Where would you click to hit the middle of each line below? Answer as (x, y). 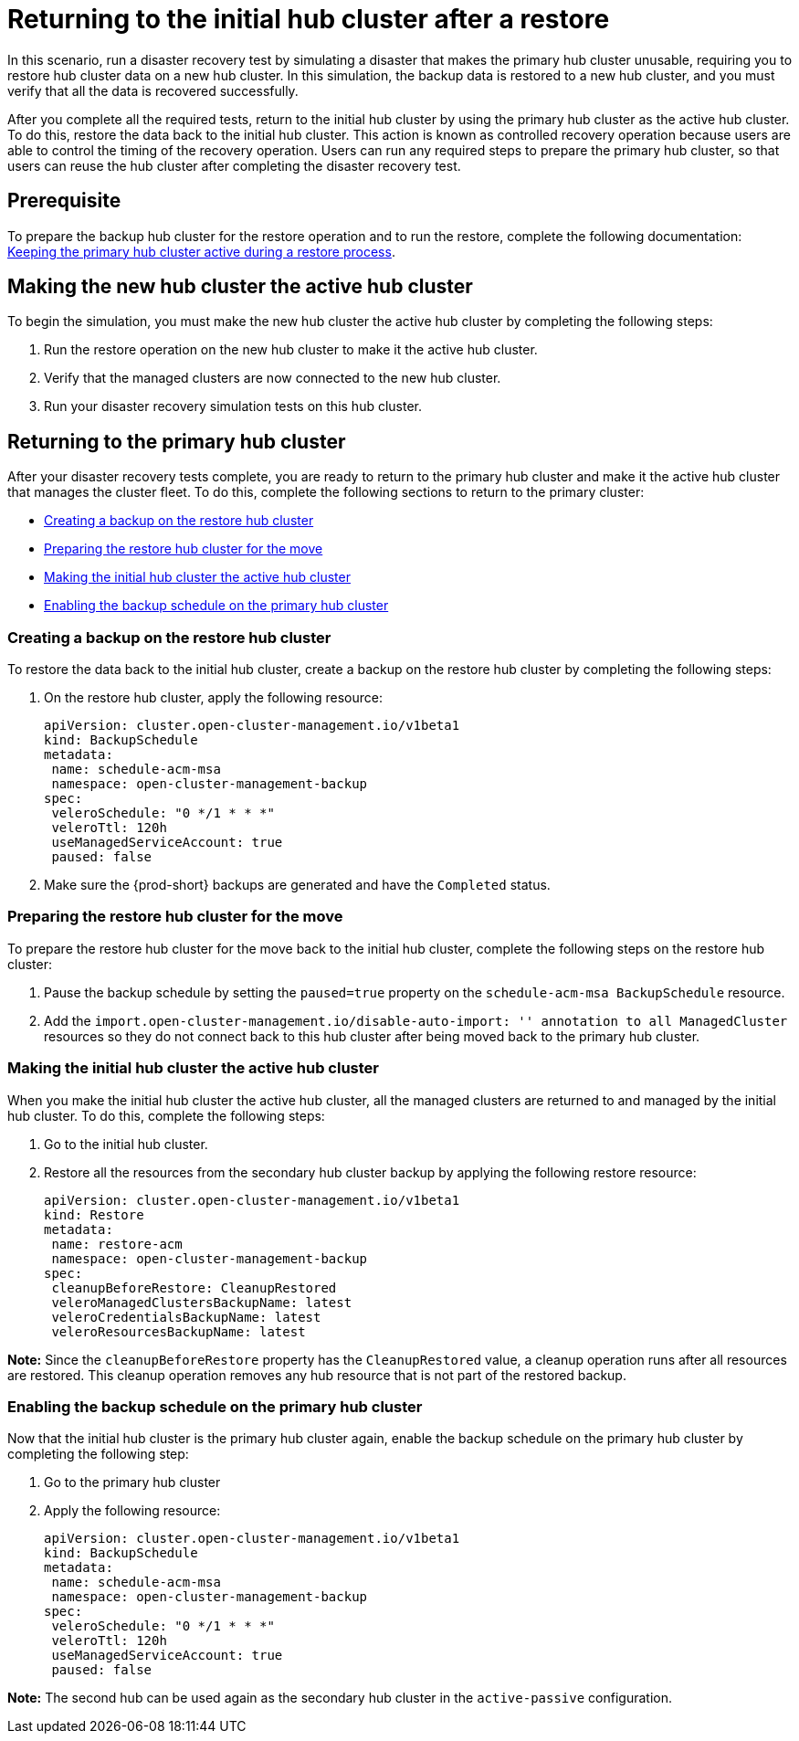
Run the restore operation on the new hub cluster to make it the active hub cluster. (291, 350)
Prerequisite (64, 201)
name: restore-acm (117, 1244)
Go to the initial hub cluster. (126, 1144)
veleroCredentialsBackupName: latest (186, 1317)
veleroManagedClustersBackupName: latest (202, 1302)
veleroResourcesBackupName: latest (179, 1331)
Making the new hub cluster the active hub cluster (240, 287)
